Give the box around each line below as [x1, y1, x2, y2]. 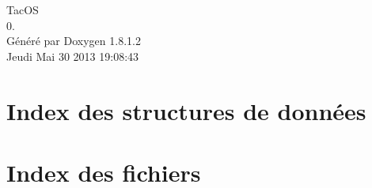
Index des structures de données [6, 94, 366, 126]
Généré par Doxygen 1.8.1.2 [6, 32, 141, 49]
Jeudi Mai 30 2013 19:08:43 [6, 47, 139, 64]
